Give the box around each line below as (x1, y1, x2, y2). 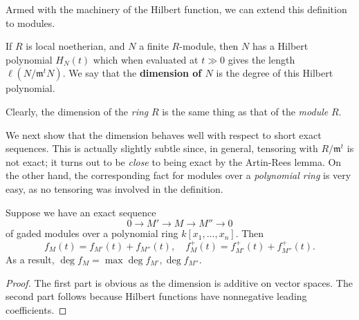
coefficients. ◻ (6, 302, 67, 317)
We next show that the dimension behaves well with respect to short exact (6, 127, 322, 142)
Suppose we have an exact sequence (6, 205, 156, 219)
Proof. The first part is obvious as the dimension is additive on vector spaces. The (6, 275, 353, 290)
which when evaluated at (93, 52, 199, 66)
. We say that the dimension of (62, 66, 202, 80)
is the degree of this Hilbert (216, 66, 333, 80)
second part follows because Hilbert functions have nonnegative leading (6, 289, 307, 303)
